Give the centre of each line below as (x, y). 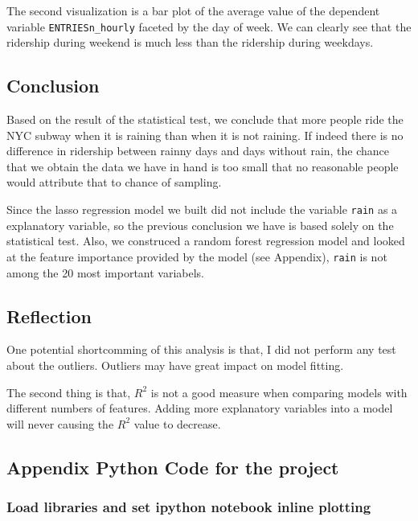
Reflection (49, 316)
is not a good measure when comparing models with (279, 392)
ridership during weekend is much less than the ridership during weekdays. (190, 42)
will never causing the (60, 423)
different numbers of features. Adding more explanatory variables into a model (200, 408)
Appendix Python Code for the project (173, 467)
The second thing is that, (69, 392)
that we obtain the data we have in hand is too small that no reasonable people (203, 166)
